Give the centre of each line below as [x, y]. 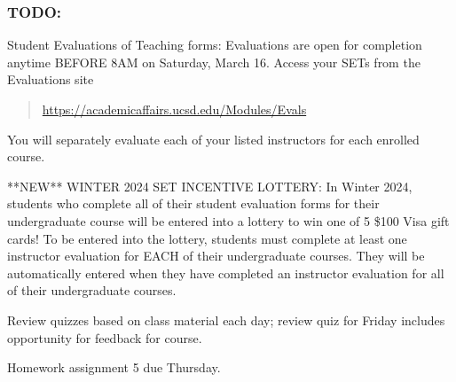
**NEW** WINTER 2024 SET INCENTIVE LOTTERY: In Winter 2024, [210, 186]
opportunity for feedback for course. [105, 337]
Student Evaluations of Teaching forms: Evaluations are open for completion [215, 45]
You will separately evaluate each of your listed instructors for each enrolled [213, 139]
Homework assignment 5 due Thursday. [114, 367]
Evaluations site [51, 79]
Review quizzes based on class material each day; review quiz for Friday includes [226, 320]
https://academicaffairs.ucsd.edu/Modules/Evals [174, 109]
